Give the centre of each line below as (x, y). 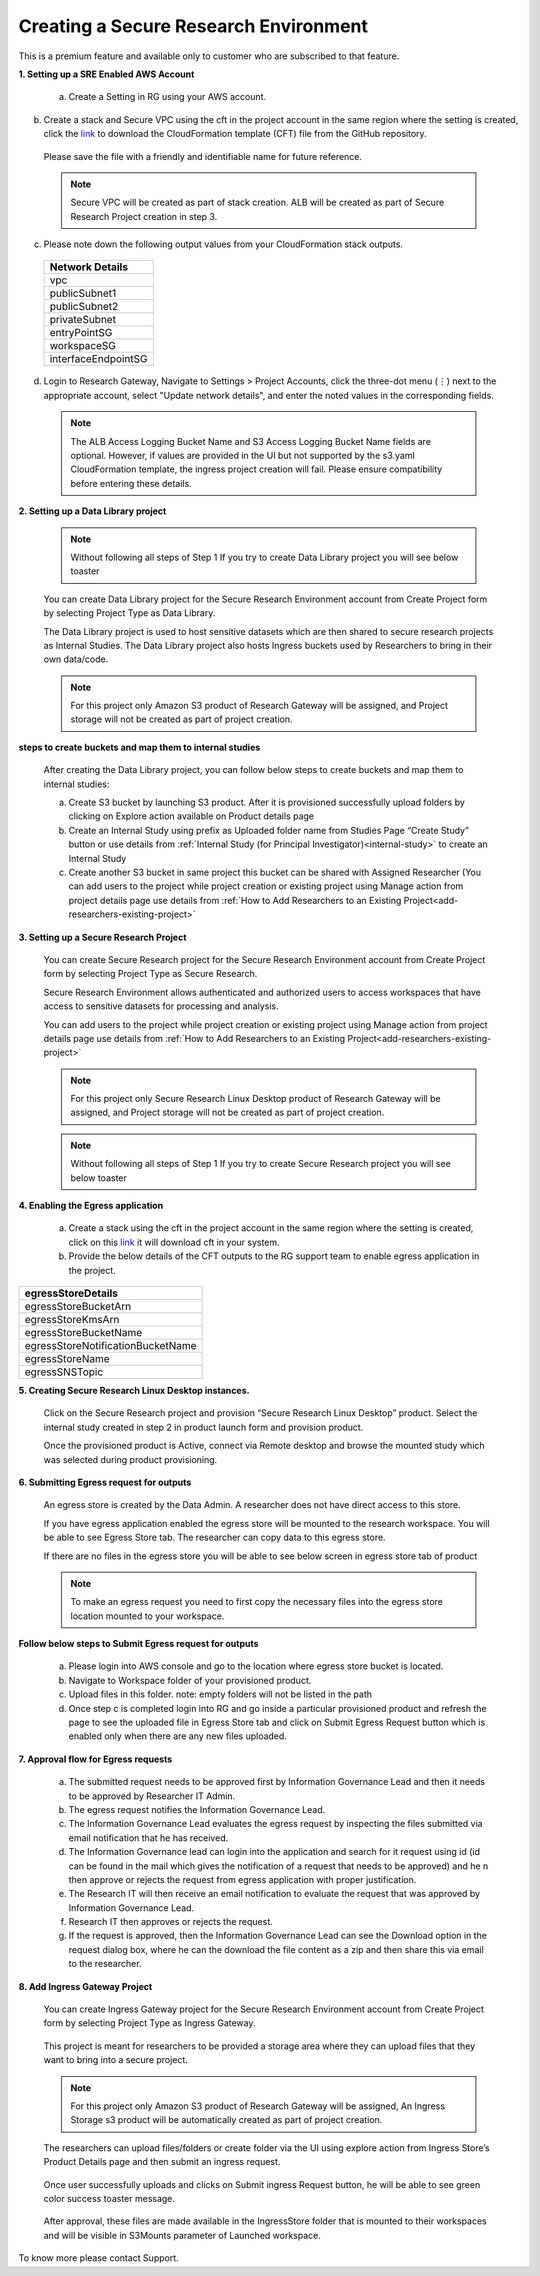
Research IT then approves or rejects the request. (171, 1922)
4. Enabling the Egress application (91, 1206)
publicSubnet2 (84, 307)
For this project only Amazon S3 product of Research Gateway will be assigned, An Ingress (257, 2106)
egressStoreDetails (71, 1293)
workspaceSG (83, 346)
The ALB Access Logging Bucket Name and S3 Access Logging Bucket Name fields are (251, 441)
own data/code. (76, 659)
